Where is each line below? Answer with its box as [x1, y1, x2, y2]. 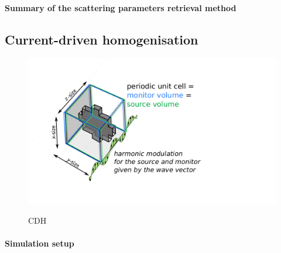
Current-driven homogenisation [5, 30, 198, 48]
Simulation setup [5, 237, 74, 249]
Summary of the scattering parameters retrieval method [5, 1, 237, 13]
